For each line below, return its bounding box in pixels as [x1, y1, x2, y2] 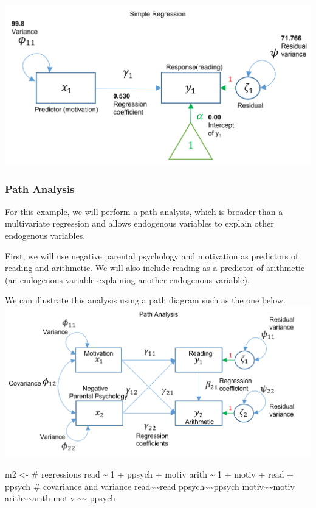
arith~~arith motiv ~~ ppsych [5, 492, 115, 504]
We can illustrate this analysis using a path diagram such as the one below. [5, 294, 286, 306]
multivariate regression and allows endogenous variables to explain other [5, 217, 274, 230]
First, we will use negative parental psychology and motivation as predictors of [5, 249, 298, 262]
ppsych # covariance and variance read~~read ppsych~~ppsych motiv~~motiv [5, 479, 295, 492]
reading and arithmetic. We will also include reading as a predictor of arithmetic [5, 261, 305, 274]
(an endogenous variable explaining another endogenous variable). [5, 273, 250, 286]
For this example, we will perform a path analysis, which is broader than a [5, 205, 283, 217]
